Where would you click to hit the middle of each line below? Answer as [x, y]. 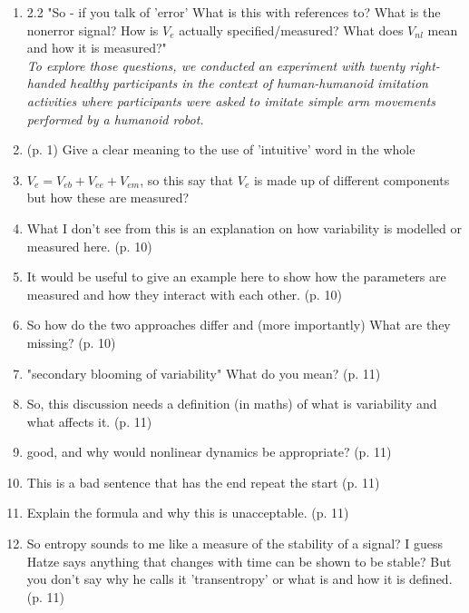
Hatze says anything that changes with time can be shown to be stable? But [239, 561]
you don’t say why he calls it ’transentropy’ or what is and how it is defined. [239, 579]
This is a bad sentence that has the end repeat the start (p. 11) [203, 482]
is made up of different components [352, 179]
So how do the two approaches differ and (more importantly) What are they [239, 325]
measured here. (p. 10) [89, 246]
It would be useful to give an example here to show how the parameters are [236, 277]
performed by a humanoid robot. [115, 119]
